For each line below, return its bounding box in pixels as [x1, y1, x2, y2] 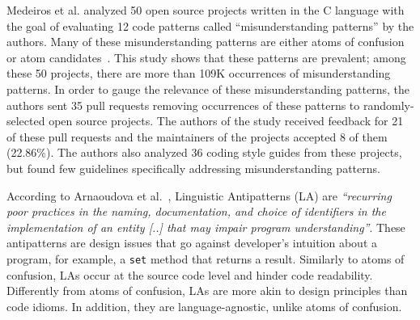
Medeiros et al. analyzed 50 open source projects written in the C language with [6, 2, 405, 18]
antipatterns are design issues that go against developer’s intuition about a [6, 234, 378, 251]
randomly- [363, 96, 414, 113]
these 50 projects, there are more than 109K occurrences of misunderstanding [6, 65, 391, 82]
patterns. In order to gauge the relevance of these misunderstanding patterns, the [6, 80, 410, 97]
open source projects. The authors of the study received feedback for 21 [49, 112, 404, 129]
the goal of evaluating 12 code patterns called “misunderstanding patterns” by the [6, 17, 414, 34]
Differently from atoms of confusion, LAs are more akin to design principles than [6, 282, 408, 299]
